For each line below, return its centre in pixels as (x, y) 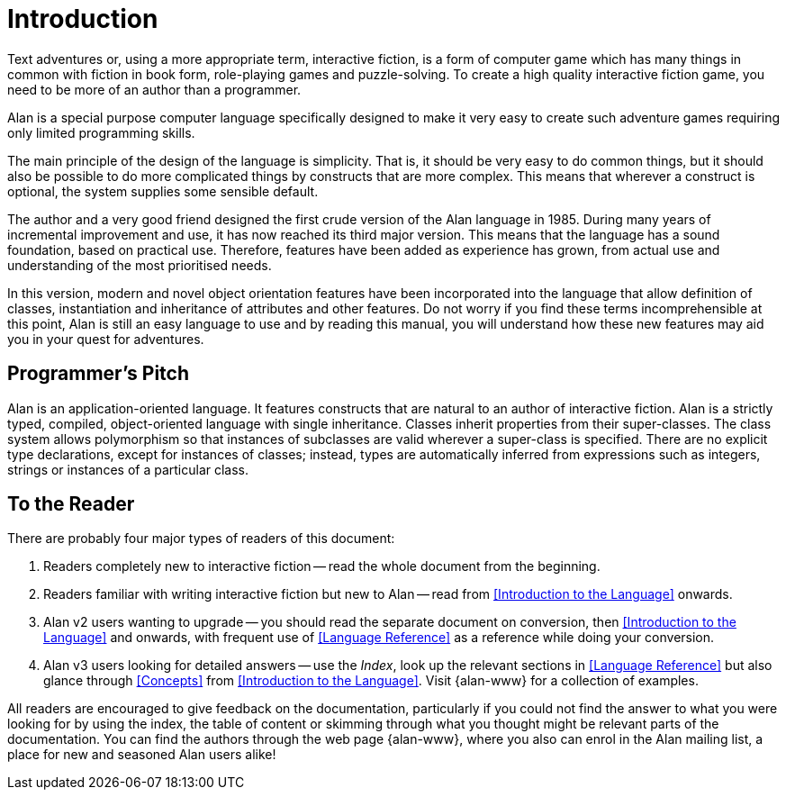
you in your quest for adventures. (106, 339)
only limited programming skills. (101, 132)
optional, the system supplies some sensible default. (163, 191)
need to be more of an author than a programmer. (154, 89)
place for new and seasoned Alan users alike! (142, 755)
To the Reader (71, 504)
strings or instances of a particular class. (128, 469)
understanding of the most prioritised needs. (140, 265)
